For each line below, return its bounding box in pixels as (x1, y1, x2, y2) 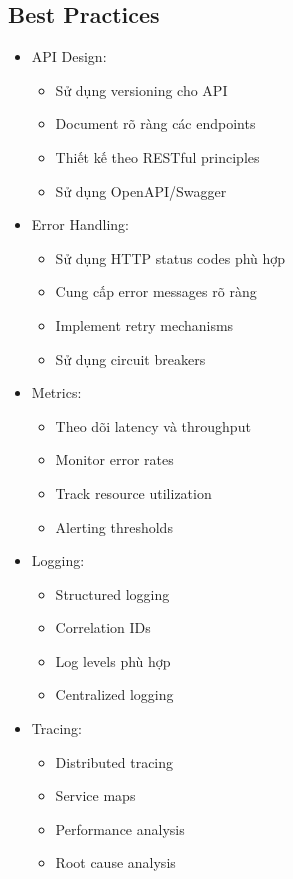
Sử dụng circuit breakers (55, 348, 206, 369)
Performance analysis (55, 818, 185, 839)
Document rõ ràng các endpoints (55, 113, 256, 134)
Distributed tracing (55, 751, 174, 772)
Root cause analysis (55, 852, 176, 873)
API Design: (31, 46, 107, 67)
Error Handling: (31, 214, 129, 235)
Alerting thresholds (55, 516, 173, 537)
